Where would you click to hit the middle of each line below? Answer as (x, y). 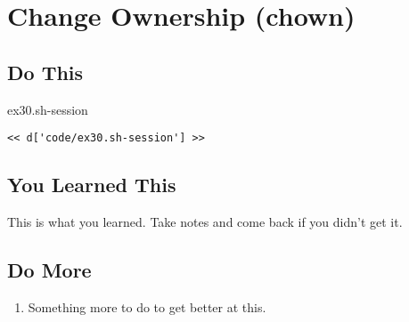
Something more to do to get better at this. (147, 306)
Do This (45, 72)
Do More (49, 270)
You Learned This (92, 185)
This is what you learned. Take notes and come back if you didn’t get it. (205, 222)
